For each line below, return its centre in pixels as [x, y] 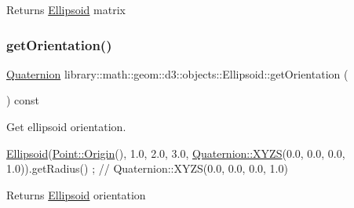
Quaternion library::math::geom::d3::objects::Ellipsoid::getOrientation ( [177, 73]
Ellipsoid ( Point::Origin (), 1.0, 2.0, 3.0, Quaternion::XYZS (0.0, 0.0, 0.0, [176, 153]
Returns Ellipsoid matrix [66, 9]
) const [23, 100]
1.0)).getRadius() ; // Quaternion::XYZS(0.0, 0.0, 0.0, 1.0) [147, 168]
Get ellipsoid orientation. [66, 126]
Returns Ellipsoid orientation [76, 194]
